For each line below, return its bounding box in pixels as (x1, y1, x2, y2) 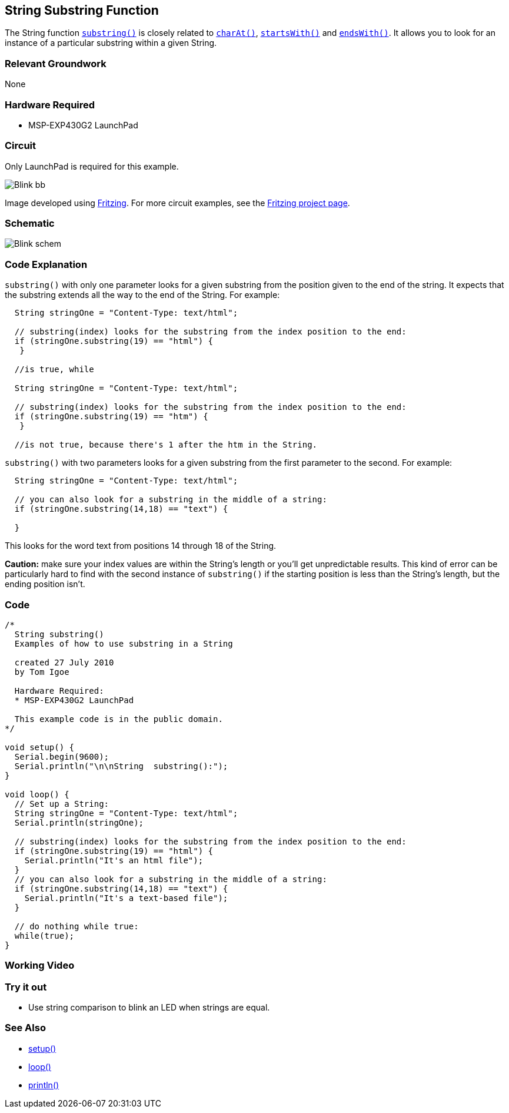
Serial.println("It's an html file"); (24, 855, 204, 865)
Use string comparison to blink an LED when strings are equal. (28, 1002, 270, 1013)
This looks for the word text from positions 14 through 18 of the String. (5, 541, 277, 551)
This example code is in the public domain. (14, 714, 223, 724)
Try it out (5, 980, 47, 993)
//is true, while (14, 365, 94, 375)
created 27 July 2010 (14, 657, 114, 667)
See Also (5, 1022, 46, 1034)
